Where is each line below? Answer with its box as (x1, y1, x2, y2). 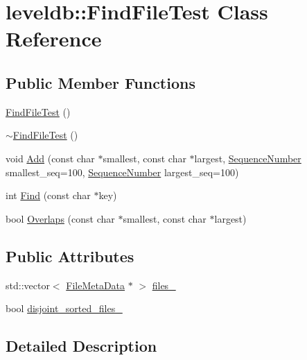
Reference (6, 24, 102, 53)
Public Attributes (6, 245, 134, 266)
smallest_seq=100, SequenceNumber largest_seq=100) (6, 164, 239, 179)
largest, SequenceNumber (194, 151, 301, 165)
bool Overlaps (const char (6, 211, 115, 225)
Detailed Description (6, 335, 157, 357)
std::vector (6, 277, 50, 292)
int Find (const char (6, 188, 91, 203)
